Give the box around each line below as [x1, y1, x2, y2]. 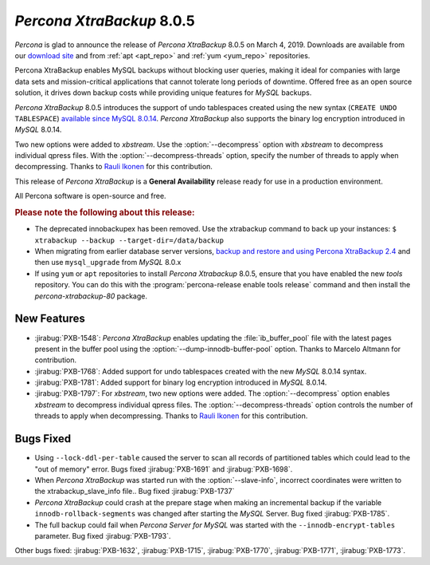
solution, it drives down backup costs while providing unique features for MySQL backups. [14, 88, 312, 97]
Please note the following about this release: [14, 207, 195, 219]
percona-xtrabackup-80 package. [34, 291, 147, 301]
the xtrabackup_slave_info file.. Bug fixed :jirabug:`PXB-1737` [34, 487, 235, 496]
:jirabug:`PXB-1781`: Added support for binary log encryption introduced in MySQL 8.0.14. [34, 377, 327, 387]
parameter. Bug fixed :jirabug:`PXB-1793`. [34, 531, 171, 540]
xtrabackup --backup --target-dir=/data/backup [34, 235, 225, 245]
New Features [14, 312, 85, 326]
